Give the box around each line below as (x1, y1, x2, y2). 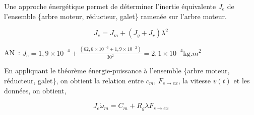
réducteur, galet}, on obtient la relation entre (4, 75, 144, 85)
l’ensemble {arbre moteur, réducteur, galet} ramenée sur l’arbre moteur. (4, 11, 227, 21)
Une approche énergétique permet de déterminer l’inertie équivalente (4, 1, 216, 11)
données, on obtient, (4, 85, 67, 95)
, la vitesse (178, 75, 211, 85)
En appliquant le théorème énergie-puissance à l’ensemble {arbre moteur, (4, 65, 230, 76)
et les (233, 75, 250, 85)
